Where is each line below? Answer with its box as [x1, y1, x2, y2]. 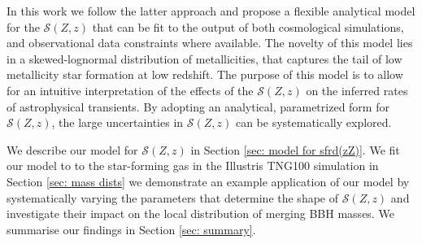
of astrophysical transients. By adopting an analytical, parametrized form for [7, 98, 389, 115]
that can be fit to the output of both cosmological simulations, [92, 18, 404, 35]
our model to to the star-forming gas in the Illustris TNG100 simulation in [7, 157, 379, 174]
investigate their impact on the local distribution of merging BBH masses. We [7, 205, 394, 222]
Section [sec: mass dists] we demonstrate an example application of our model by [7, 172, 410, 190]
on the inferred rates [306, 81, 408, 98]
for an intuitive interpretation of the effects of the [7, 81, 254, 98]
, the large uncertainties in [51, 114, 184, 131]
